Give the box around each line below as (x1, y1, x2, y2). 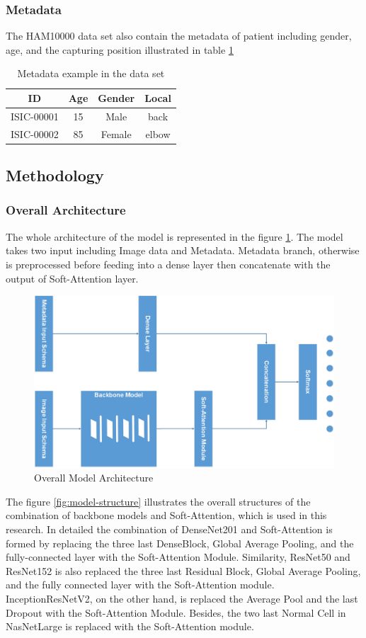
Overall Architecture (6, 201, 126, 219)
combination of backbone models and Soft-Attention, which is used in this (6, 508, 327, 523)
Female (101, 126, 132, 141)
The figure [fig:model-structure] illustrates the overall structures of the (6, 494, 311, 508)
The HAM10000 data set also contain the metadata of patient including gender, (6, 28, 352, 43)
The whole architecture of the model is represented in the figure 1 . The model (6, 229, 343, 244)
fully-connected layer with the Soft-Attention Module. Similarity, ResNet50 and (6, 549, 350, 564)
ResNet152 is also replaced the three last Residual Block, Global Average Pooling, (6, 563, 361, 578)
